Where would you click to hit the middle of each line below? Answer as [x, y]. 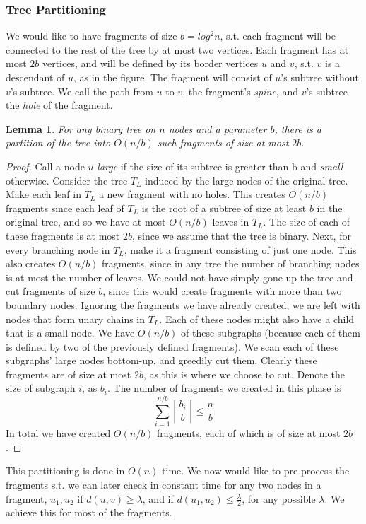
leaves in [231, 222]
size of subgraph [41, 388]
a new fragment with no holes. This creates [192, 194]
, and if [158, 498]
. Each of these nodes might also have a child [257, 319]
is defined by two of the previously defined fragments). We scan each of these [172, 346]
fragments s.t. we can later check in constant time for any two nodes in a [164, 484]
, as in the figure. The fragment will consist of [172, 77]
